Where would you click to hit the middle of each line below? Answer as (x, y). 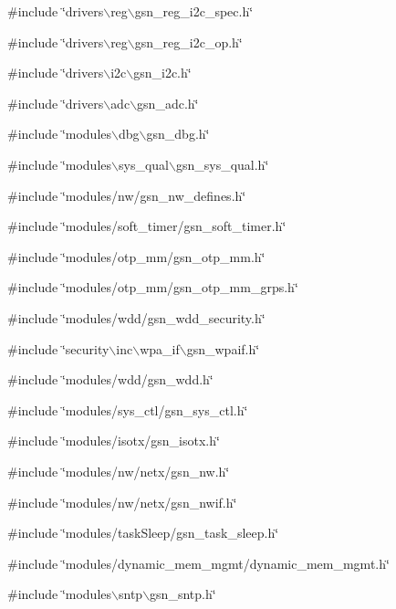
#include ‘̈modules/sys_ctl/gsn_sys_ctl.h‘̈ (128, 409)
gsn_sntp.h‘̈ (183, 594)
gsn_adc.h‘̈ (168, 103)
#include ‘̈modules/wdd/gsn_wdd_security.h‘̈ (136, 317)
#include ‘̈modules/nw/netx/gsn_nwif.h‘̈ (122, 502)
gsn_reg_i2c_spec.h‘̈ (194, 11)
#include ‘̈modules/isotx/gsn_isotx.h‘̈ (114, 441)
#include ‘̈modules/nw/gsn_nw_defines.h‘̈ (127, 195)
